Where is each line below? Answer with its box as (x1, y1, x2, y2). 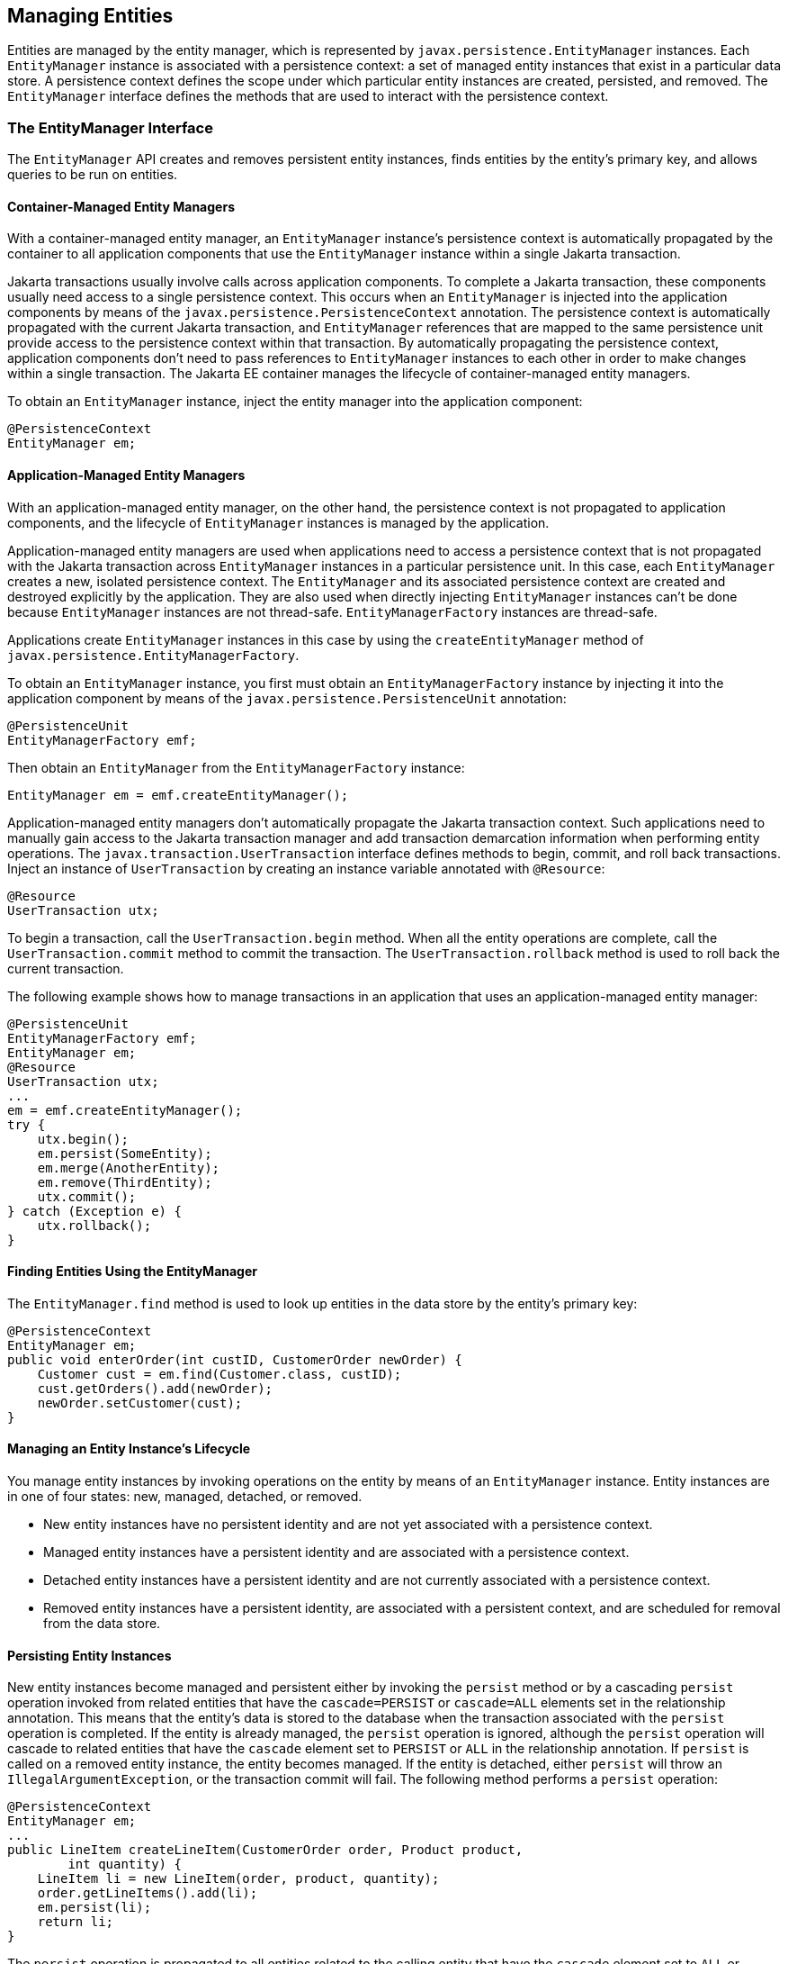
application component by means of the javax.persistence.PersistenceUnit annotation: (7, 690, 567, 706)
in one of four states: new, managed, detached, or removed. (7, 1489, 363, 1505)
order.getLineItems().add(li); (37, 1886, 258, 1901)
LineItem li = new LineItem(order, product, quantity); (37, 1871, 440, 1887)
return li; (37, 1914, 114, 1930)
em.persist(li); (37, 1900, 152, 1915)
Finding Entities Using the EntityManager (7, 1263, 258, 1280)
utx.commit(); (37, 1189, 137, 1204)
